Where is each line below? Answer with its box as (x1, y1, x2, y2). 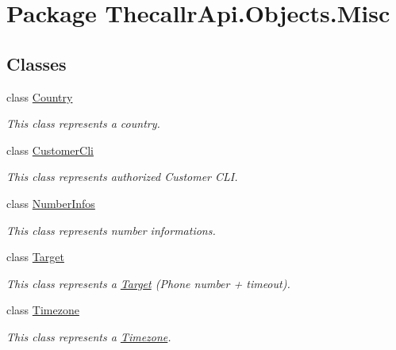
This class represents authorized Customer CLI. (6, 168, 238, 185)
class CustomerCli (6, 141, 94, 158)
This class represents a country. (6, 115, 160, 132)
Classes (6, 51, 67, 75)
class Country (6, 88, 73, 105)
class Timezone (6, 302, 79, 318)
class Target (6, 248, 64, 265)
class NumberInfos (6, 194, 95, 211)
